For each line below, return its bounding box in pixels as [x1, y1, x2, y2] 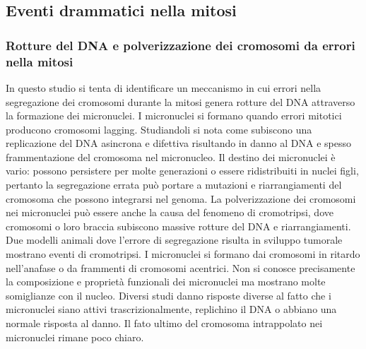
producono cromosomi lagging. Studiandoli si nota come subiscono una [6, 122, 312, 136]
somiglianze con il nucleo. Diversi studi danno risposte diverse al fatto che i [6, 288, 331, 302]
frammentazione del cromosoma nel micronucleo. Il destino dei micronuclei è [6, 149, 336, 164]
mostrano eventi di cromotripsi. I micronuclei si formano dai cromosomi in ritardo [6, 247, 360, 261]
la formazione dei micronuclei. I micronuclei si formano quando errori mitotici [6, 108, 342, 123]
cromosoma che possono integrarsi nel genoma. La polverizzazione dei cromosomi [6, 191, 356, 206]
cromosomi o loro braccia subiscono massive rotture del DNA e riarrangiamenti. [6, 218, 351, 233]
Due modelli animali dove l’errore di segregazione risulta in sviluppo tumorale [6, 232, 343, 247]
